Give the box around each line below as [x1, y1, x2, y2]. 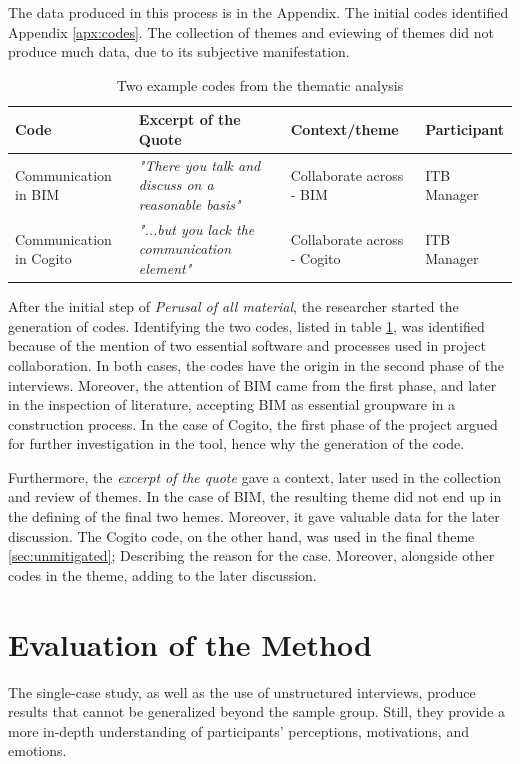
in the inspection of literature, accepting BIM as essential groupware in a [8, 394, 456, 415]
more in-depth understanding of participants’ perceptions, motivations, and [8, 720, 469, 741]
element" [138, 258, 192, 279]
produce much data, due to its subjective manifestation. [8, 41, 350, 62]
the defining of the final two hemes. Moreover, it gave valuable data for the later [8, 506, 500, 527]
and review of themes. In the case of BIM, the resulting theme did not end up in [8, 486, 502, 507]
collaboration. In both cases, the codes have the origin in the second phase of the [8, 354, 504, 375]
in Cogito [15, 248, 72, 269]
